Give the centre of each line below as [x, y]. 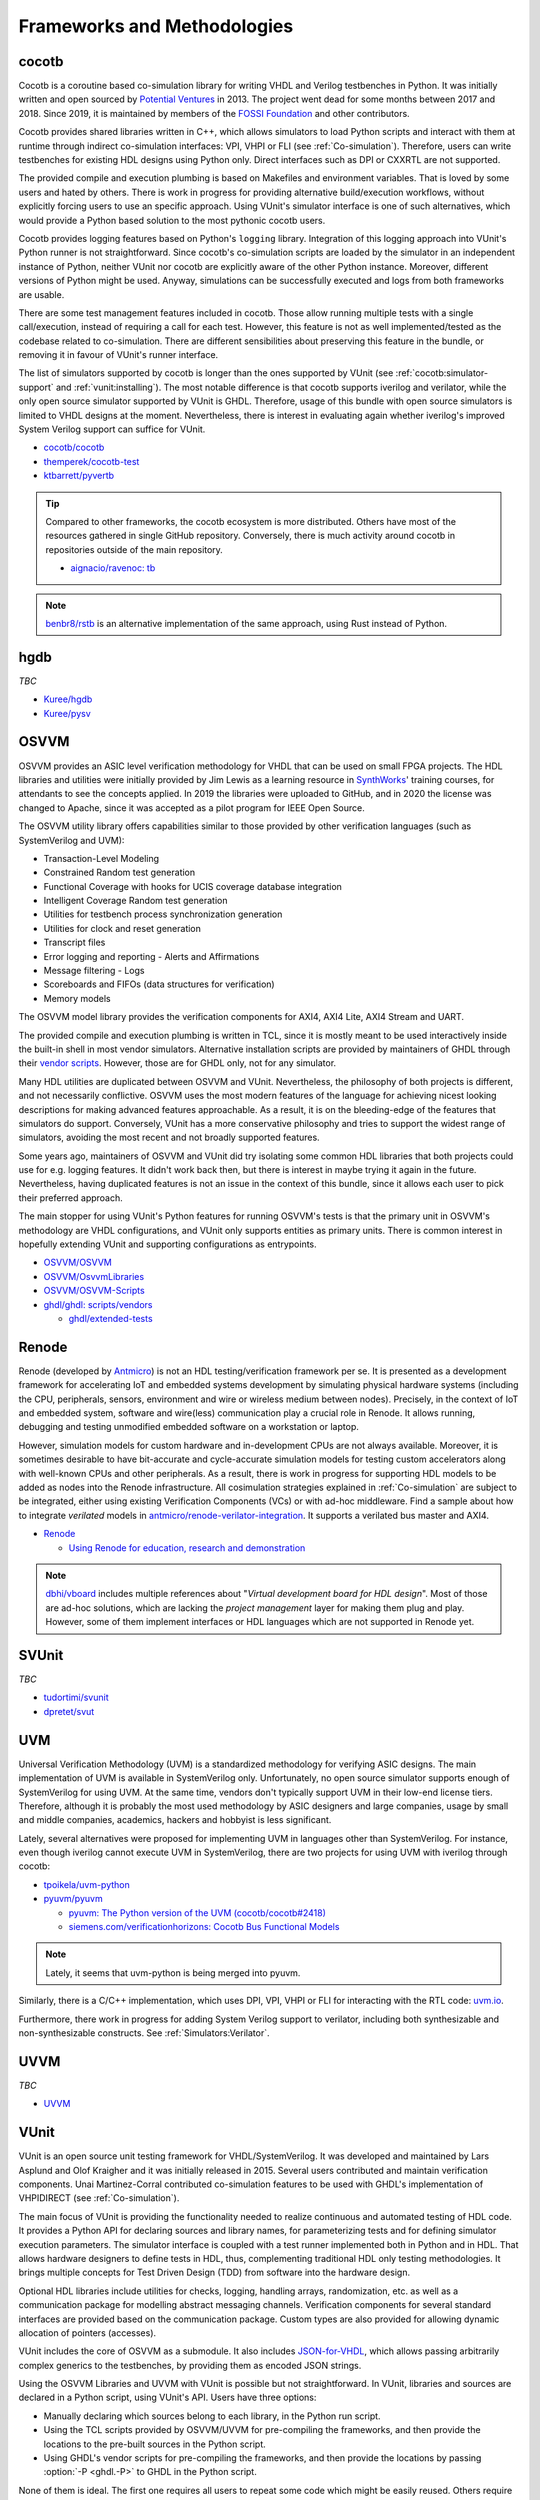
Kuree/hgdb [68, 699]
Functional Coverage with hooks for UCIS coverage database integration [192, 886]
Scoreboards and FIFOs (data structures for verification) [159, 984]
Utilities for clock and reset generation [122, 928]
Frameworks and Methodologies [156, 26]
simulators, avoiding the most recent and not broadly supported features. [169, 1137]
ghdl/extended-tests [111, 1318]
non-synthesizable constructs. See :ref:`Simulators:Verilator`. [144, 2033]
